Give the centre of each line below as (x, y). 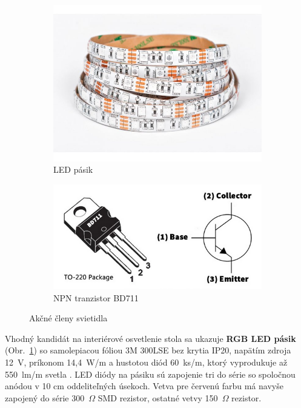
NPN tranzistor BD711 (96, 297)
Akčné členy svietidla (68, 318)
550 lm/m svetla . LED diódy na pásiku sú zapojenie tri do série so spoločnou (150, 374)
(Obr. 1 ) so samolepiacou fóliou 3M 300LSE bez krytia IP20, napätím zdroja (148, 350)
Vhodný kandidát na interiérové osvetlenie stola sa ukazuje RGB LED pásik (150, 338)
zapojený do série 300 (45, 397)
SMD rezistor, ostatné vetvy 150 (158, 397)
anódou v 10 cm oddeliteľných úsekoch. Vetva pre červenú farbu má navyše (144, 386)
